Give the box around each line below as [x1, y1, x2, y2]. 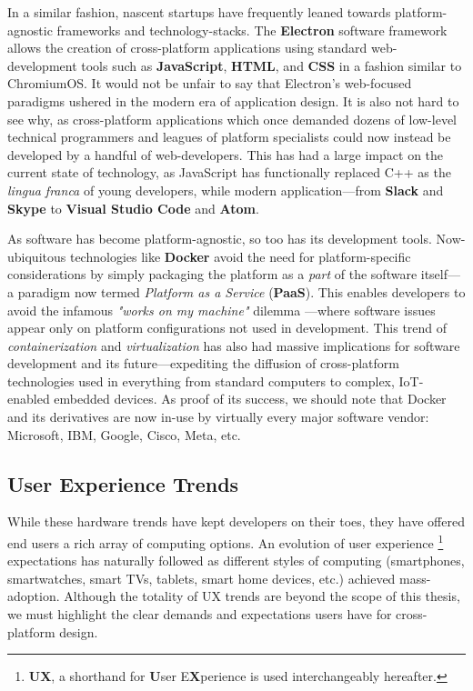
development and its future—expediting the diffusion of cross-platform [7, 354, 399, 373]
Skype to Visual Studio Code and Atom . [7, 198, 259, 217]
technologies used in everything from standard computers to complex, [7, 371, 395, 390]
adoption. [7, 586, 60, 606]
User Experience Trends [7, 469, 239, 497]
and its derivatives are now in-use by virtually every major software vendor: [7, 407, 429, 426]
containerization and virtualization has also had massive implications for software [7, 335, 460, 355]
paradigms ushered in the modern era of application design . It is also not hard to [7, 91, 459, 110]
